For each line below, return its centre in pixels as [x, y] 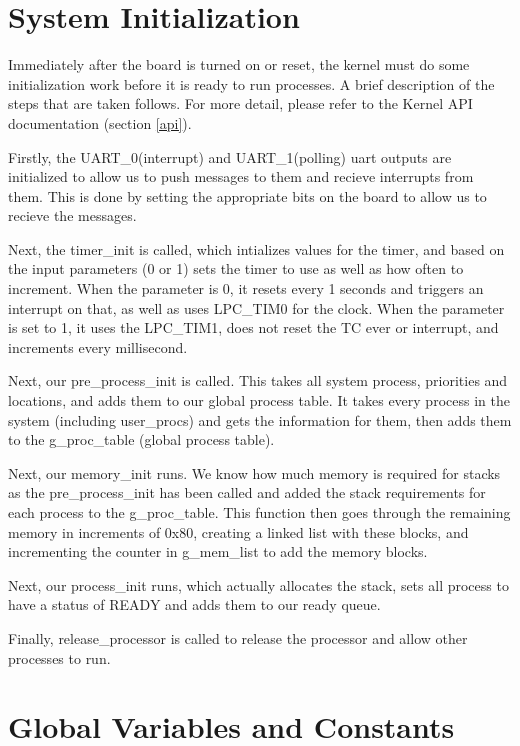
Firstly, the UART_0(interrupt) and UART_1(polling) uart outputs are [230, 156]
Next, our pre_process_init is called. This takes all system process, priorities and [258, 380]
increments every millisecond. [98, 346]
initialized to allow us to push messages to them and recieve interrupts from [241, 176]
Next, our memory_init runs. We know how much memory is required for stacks [254, 472]
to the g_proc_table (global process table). [141, 439]
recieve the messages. [72, 215]
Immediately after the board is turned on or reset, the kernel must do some [239, 64]
